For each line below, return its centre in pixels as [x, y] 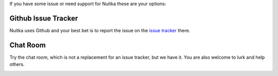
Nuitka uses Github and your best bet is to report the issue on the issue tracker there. [100, 30]
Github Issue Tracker [44, 18]
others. [17, 64]
